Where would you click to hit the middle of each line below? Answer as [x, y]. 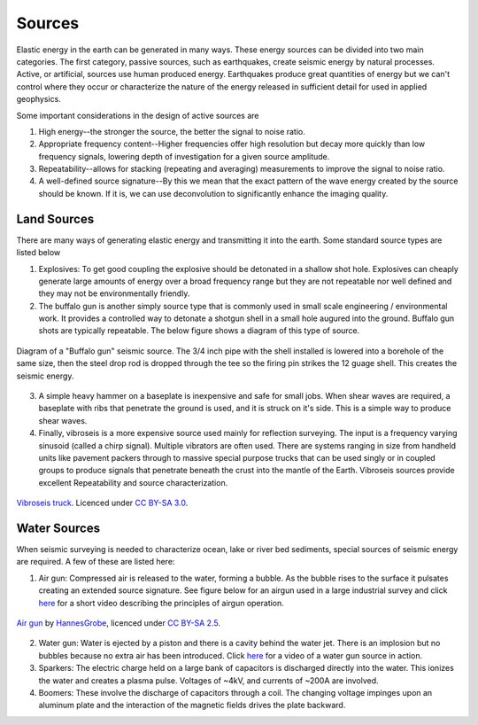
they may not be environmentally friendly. [114, 293]
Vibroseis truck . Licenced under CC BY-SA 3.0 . [102, 503]
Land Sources [55, 218]
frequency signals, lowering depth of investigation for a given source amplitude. [184, 156]
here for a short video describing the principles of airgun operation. [162, 603]
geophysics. [39, 99]
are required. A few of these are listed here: [96, 562]
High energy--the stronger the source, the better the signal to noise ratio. [172, 131]
